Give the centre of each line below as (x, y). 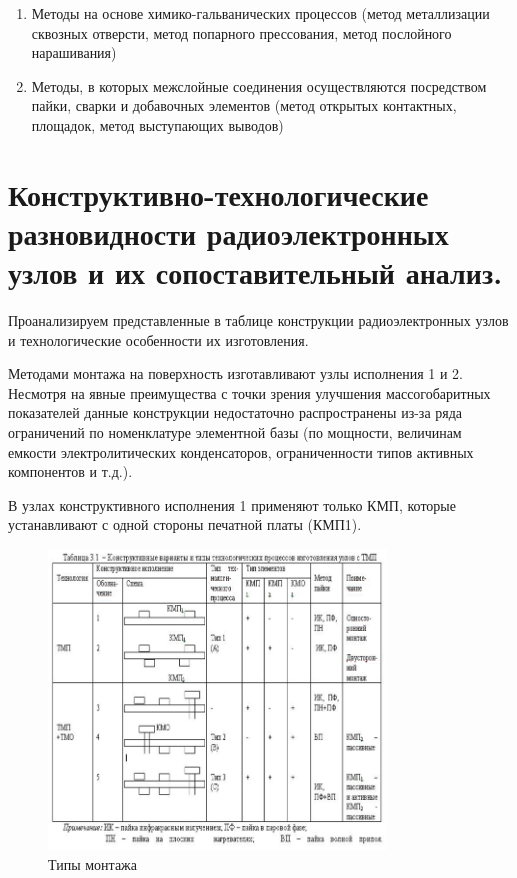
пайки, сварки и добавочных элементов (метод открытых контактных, (244, 105)
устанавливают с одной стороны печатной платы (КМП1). (185, 524)
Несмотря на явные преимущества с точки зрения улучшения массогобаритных (249, 392)
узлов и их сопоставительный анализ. (255, 272)
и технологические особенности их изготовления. (158, 339)
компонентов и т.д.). (70, 471)
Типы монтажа (92, 863)
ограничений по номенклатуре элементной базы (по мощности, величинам (235, 432)
